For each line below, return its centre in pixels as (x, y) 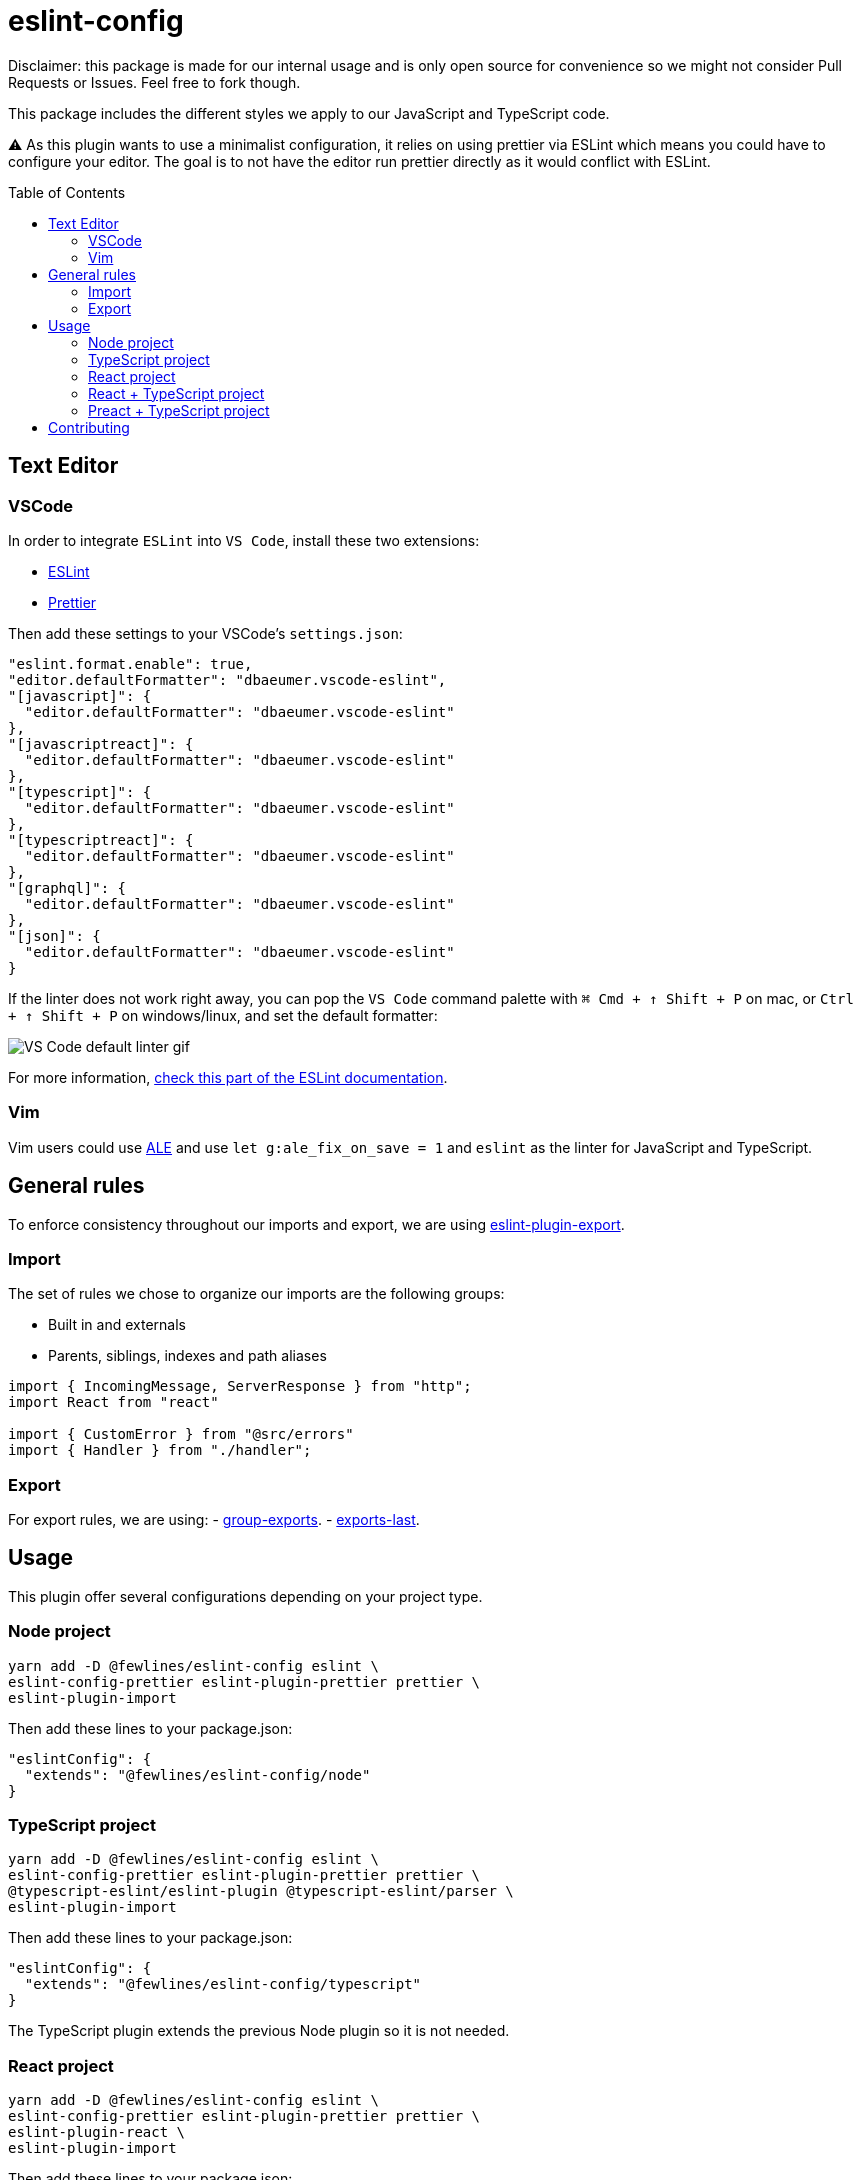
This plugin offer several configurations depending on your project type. (245, 1596)
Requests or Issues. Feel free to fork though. (154, 82)
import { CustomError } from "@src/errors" (181, 1434)
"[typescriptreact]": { (101, 839)
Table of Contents (67, 192)
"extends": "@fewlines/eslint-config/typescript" (223, 1984)
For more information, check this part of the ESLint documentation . (228, 1077)
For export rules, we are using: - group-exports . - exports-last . (214, 1520)
